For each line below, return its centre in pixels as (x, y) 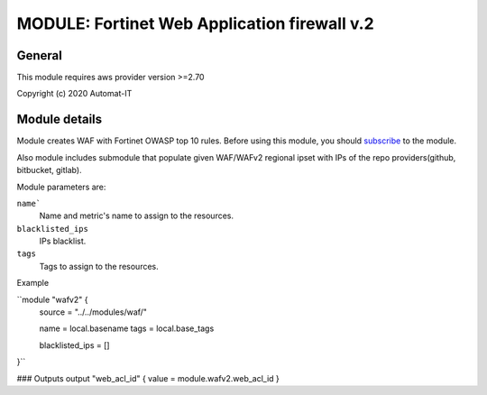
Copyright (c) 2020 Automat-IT (74, 94)
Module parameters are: (61, 187)
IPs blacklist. (63, 241)
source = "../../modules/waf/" (93, 312)
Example (33, 283)
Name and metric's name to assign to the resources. (137, 216)
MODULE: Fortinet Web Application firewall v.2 (195, 23)
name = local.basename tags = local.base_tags (127, 328)
